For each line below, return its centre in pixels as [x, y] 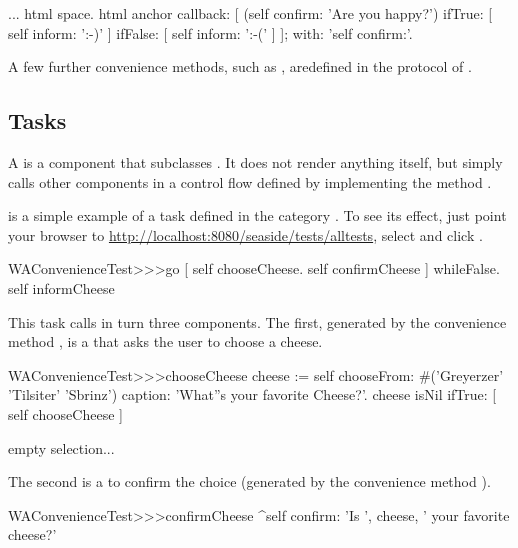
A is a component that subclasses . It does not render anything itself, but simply [255, 161]
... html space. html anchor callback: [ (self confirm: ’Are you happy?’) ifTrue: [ [250, 13]
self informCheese [61, 287]
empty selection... [61, 447]
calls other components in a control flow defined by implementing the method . [250, 181]
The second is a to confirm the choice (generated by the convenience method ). [249, 481]
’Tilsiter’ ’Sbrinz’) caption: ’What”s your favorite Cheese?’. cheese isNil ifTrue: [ [252, 394]
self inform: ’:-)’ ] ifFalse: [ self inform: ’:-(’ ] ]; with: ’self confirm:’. [210, 32]
